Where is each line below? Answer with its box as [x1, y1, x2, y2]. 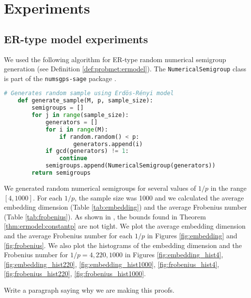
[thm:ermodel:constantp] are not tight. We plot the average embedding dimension [4, 221, 246, 231]
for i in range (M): [45, 126, 108, 133]
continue [59, 155, 87, 162]
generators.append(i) [73, 140, 143, 148]
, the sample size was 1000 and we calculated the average [75, 192, 244, 202]
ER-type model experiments [4, 31, 148, 46]
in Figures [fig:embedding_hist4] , [125, 249, 223, 260]
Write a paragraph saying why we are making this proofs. [4, 284, 175, 295]
